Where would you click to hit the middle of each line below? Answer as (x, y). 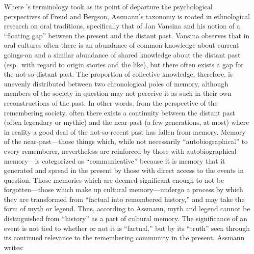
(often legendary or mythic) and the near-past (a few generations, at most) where (127, 122)
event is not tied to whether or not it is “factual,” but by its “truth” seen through (127, 228)
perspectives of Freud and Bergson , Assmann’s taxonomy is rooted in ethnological (127, 16)
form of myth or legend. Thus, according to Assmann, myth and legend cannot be (127, 209)
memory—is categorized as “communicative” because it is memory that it (114, 160)
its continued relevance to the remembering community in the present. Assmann (124, 238)
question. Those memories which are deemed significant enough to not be (114, 180)
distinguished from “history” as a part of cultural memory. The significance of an (126, 218)
